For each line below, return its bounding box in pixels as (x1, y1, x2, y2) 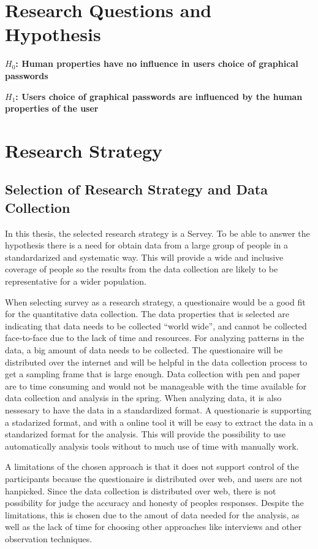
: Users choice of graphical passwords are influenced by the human (15, 90, 303, 102)
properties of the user (5, 102, 99, 115)
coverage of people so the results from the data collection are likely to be (5, 263, 278, 275)
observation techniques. (5, 532, 93, 545)
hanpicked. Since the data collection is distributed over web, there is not (5, 484, 276, 497)
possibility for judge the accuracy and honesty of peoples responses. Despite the (5, 496, 304, 509)
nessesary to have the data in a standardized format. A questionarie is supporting (5, 403, 312, 416)
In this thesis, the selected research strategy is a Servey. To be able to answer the (5, 226, 310, 239)
